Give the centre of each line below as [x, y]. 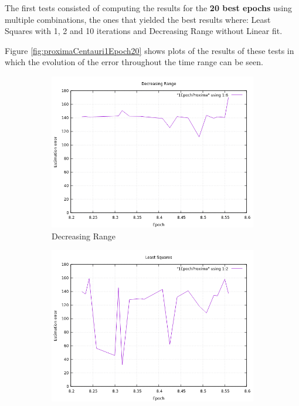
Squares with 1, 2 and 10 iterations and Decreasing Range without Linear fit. [144, 31]
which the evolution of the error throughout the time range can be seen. [134, 62]
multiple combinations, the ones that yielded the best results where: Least [138, 19]
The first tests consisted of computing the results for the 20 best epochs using [148, 8]
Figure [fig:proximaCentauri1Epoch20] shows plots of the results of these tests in [149, 50]
